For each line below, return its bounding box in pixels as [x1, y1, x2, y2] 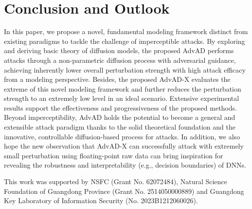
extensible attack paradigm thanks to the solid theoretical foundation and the [4, 122, 235, 132]
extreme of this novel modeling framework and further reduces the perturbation [4, 83, 241, 94]
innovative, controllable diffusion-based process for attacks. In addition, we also [4, 131, 240, 141]
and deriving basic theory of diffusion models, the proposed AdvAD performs [4, 45, 234, 56]
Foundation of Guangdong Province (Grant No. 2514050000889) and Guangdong [4, 186, 244, 196]
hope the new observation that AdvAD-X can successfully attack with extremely [4, 141, 244, 151]
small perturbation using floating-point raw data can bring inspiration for [4, 150, 223, 160]
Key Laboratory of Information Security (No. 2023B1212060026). [4, 195, 198, 206]
